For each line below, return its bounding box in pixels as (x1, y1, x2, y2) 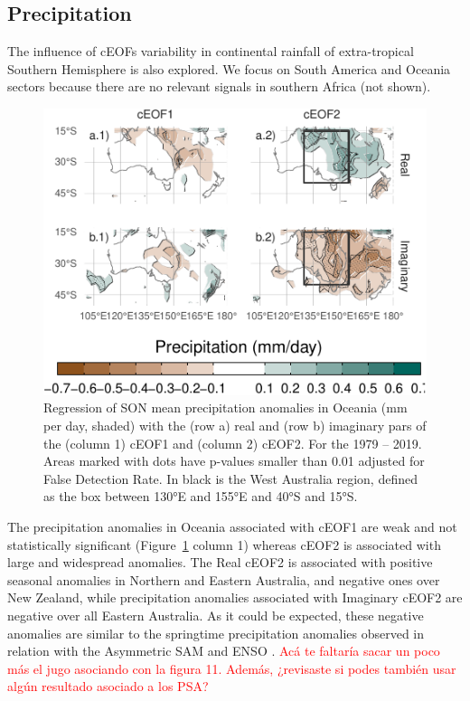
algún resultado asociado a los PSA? (7, 677, 209, 696)
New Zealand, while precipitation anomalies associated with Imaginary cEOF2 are (7, 588, 463, 607)
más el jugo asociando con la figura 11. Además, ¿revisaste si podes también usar (7, 658, 456, 677)
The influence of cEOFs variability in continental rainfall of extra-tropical (7, 42, 414, 61)
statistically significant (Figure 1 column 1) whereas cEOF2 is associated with (7, 535, 441, 554)
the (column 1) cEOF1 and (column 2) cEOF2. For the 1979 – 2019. (43, 433, 422, 452)
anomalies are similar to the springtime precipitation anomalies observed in (7, 623, 425, 642)
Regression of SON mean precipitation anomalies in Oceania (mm (43, 398, 408, 417)
